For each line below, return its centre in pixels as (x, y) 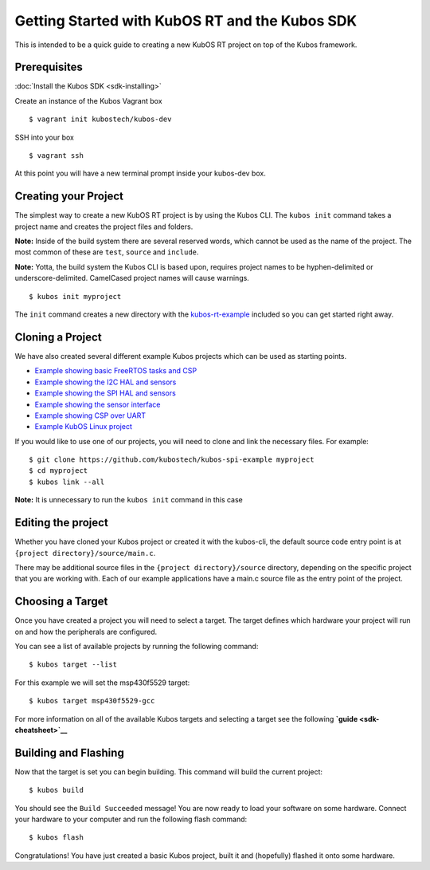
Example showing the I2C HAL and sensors (106, 382)
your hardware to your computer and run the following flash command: (131, 819)
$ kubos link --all (67, 482)
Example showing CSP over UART (90, 415)
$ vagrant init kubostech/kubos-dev (100, 119)
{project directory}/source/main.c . (85, 553)
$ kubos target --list (73, 665)
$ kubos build (56, 790)
